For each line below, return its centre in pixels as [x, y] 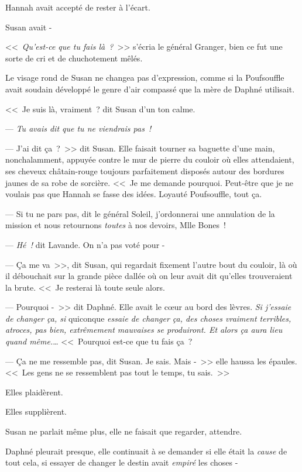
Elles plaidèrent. [34, 392]
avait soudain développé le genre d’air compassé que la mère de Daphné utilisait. [150, 89]
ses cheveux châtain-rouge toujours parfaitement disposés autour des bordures [145, 170]
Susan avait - [29, 27]
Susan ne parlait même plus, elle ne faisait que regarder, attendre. [124, 431]
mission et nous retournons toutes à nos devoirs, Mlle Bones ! [116, 225]
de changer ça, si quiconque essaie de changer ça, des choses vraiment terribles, [148, 318]
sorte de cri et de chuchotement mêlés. [74, 58]
